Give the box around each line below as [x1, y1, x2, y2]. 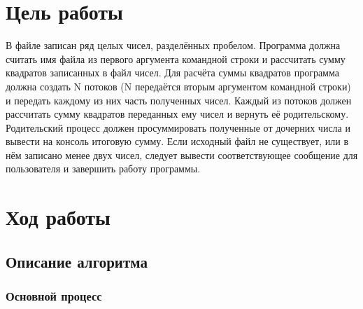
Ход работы [6, 202, 111, 231]
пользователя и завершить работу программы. [6, 161, 201, 176]
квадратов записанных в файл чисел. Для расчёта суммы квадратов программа [6, 65, 339, 80]
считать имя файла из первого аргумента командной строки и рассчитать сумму [6, 51, 346, 66]
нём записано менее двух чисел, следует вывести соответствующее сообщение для [6, 147, 358, 162]
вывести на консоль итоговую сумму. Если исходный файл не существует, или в [6, 134, 349, 149]
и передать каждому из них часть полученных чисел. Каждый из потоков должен [6, 92, 352, 107]
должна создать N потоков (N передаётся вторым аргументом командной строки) [6, 78, 351, 93]
